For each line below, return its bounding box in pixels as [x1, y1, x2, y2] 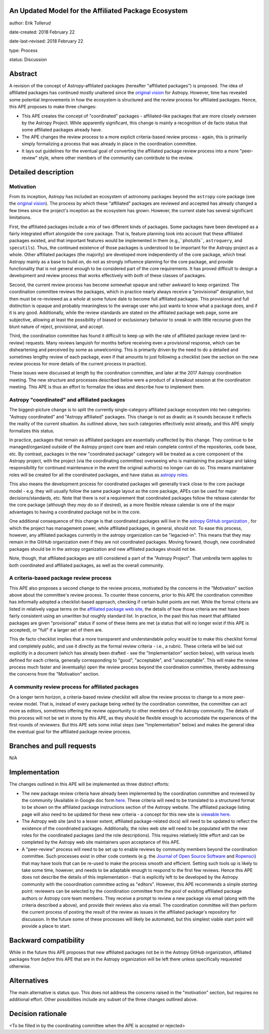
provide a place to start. [21, 923, 71, 929]
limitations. [9, 215, 32, 221]
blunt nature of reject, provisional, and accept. [9, 324, 104, 330]
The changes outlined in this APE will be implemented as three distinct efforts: [9, 781, 169, 787]
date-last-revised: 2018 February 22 [9, 38, 84, 44]
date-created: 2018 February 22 [9, 29, 75, 35]
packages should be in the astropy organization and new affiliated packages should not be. [9, 546, 197, 552]
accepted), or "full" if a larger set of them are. [9, 627, 103, 633]
